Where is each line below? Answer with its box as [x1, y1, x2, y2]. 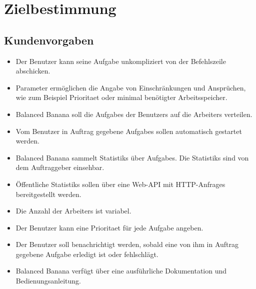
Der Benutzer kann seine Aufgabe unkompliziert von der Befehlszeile [15, 55, 226, 66]
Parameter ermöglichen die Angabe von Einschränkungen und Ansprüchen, [15, 82, 246, 92]
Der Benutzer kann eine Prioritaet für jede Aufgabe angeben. [15, 222, 203, 232]
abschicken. [15, 65, 50, 76]
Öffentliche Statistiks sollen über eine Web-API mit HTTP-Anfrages [15, 178, 225, 189]
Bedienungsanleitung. [15, 275, 81, 286]
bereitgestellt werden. [15, 188, 81, 199]
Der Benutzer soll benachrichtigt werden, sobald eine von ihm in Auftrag [15, 239, 239, 249]
